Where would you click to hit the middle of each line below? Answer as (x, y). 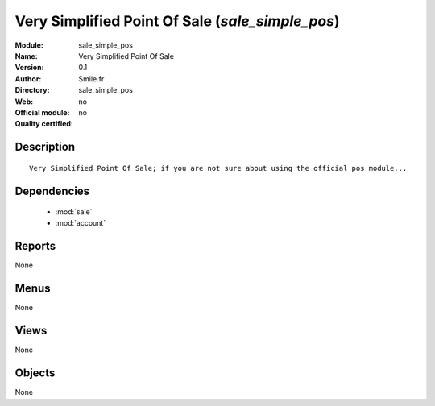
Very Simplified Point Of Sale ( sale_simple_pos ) (177, 21)
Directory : (32, 90)
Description (45, 147)
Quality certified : (44, 124)
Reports (35, 246)
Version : (29, 68)
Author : (28, 79)
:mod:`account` (81, 223)
